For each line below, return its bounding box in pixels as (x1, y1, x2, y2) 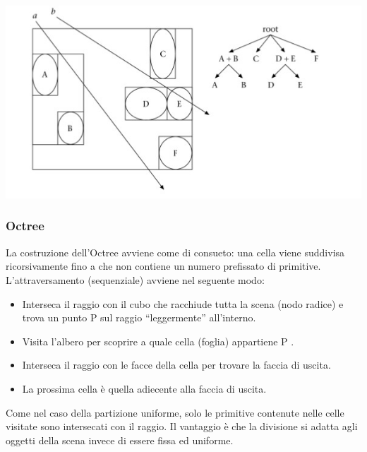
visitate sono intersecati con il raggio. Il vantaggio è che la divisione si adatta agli (6, 419, 358, 434)
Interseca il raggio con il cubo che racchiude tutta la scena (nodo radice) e (22, 296, 344, 311)
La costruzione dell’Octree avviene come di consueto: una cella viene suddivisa (6, 244, 345, 259)
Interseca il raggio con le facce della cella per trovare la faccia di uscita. (22, 357, 331, 372)
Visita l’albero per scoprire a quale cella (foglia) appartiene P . (22, 333, 294, 348)
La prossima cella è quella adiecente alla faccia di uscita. (22, 381, 267, 395)
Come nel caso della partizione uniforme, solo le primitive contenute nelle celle (6, 405, 344, 420)
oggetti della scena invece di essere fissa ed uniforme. (6, 432, 234, 447)
